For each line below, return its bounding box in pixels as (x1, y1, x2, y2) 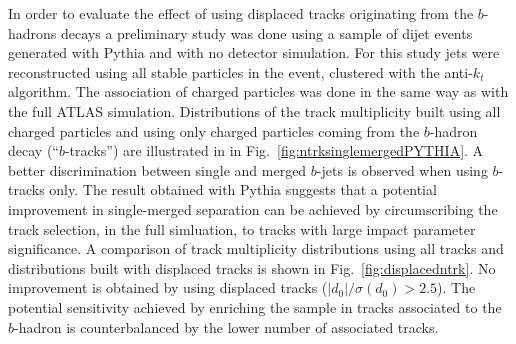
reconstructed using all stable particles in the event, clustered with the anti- (8, 61, 473, 82)
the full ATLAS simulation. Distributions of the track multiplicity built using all (8, 100, 501, 121)
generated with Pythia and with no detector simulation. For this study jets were (8, 42, 500, 63)
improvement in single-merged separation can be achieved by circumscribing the (8, 198, 498, 219)
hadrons (8, 22, 57, 43)
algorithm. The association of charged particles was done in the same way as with (8, 81, 509, 102)
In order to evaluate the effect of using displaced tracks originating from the (8, 3, 474, 23)
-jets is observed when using (316, 159, 488, 180)
